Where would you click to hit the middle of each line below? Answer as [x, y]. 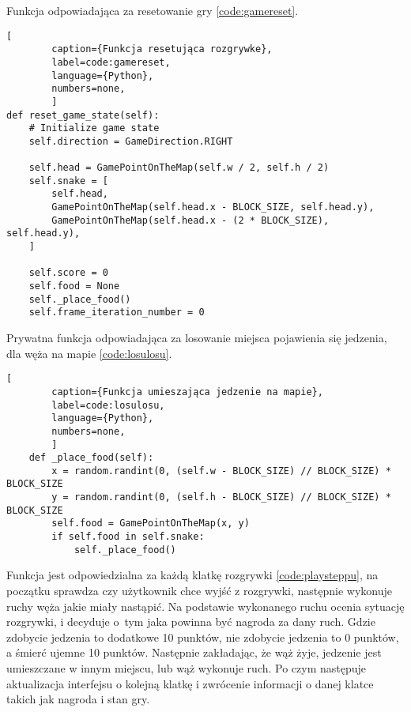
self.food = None [74, 286]
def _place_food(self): [91, 458]
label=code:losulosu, [108, 405]
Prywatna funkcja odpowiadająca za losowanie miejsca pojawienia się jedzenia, [197, 338]
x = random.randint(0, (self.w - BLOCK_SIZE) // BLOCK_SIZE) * [221, 471]
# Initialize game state [94, 128]
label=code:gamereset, [111, 62]
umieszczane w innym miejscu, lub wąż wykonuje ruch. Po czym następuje [187, 667]
